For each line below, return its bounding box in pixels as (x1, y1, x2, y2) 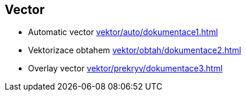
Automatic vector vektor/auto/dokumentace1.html (28, 27, 218, 37)
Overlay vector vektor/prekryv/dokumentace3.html (28, 63, 223, 74)
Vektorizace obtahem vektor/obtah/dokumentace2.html (28, 45, 241, 56)
